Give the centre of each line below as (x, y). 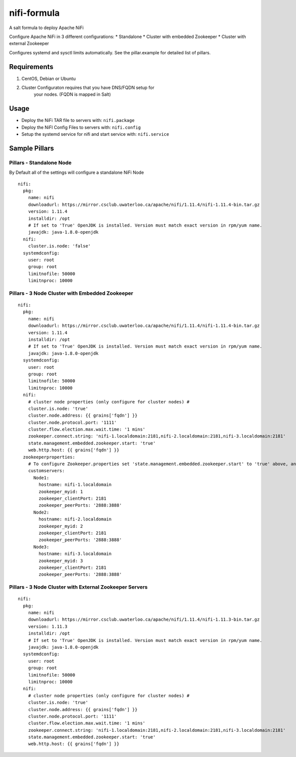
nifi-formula (35, 13)
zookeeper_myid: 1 (61, 492)
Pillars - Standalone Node (40, 162)
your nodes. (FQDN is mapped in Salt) (72, 94)
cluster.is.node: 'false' (59, 246)
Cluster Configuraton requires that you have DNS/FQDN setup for (88, 88)
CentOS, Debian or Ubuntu (49, 79)
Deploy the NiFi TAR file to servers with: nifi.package (78, 120)
